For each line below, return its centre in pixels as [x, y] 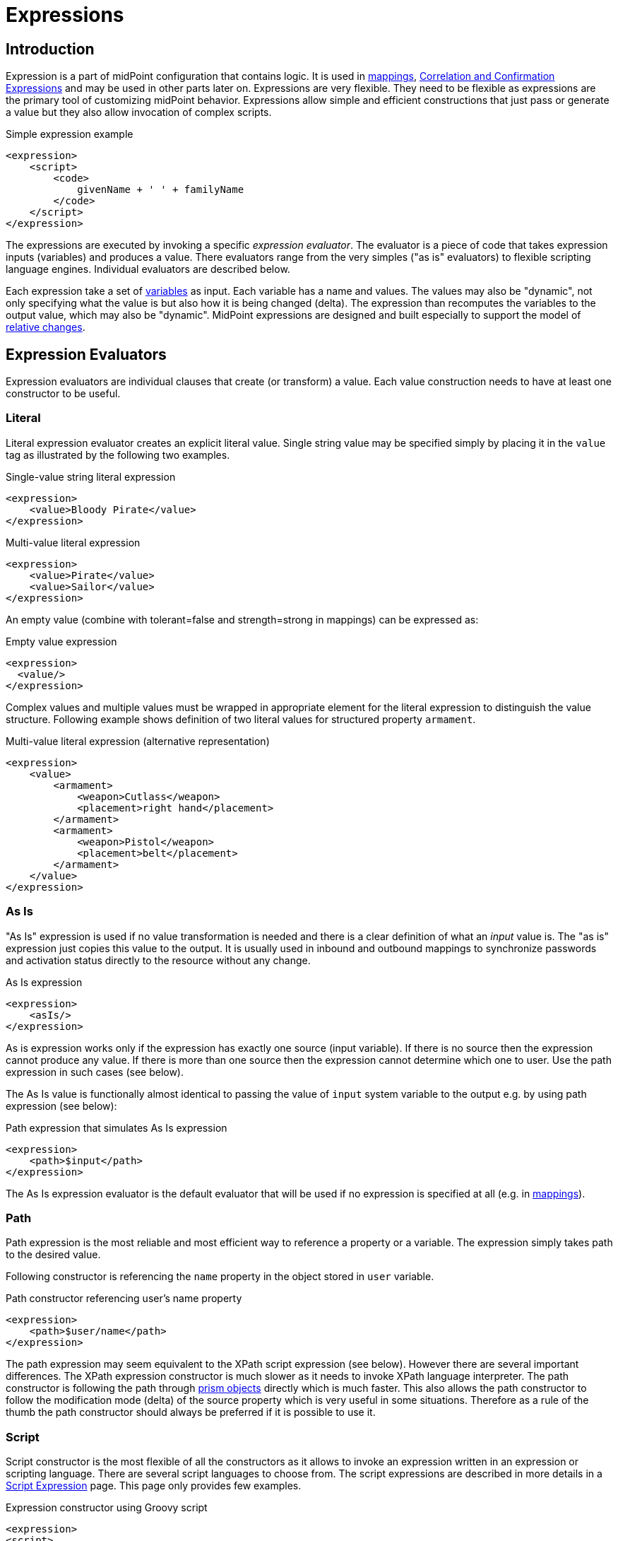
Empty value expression [61, 641]
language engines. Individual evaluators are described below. [148, 269]
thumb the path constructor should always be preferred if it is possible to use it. [191, 1412]
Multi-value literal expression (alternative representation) [138, 741]
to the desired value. [53, 1255]
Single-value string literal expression [91, 476]
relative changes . [46, 327]
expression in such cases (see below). [95, 1072]
